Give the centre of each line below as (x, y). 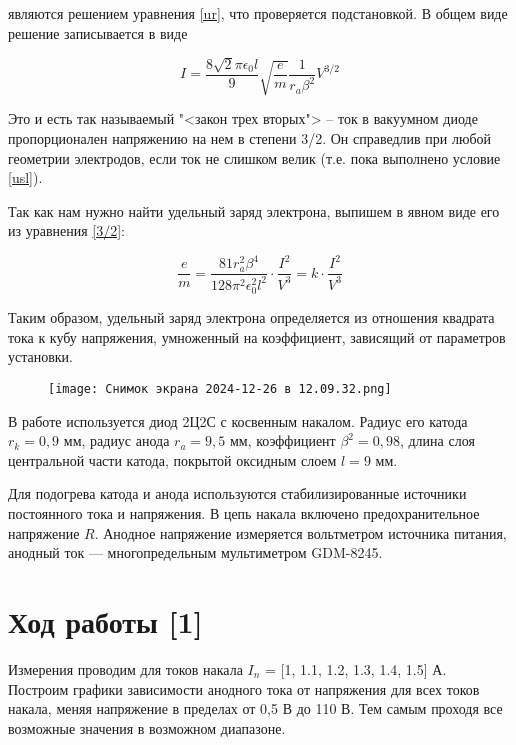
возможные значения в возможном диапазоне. (147, 727)
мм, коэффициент (282, 440)
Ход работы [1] (105, 621)
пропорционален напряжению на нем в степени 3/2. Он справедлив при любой (250, 137)
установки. (41, 356)
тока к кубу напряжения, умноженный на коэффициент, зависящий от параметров (257, 336)
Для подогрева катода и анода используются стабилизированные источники (237, 493)
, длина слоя (437, 440)
